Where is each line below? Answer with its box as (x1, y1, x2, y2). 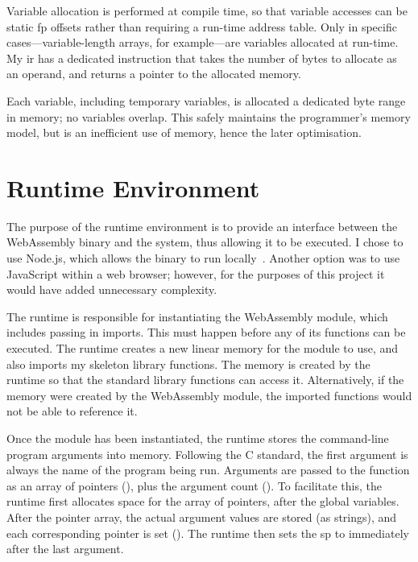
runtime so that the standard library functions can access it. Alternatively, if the (6, 371, 404, 388)
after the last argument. (6, 540, 124, 557)
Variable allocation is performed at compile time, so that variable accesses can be (6, 2, 408, 19)
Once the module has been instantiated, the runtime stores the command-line (6, 430, 389, 446)
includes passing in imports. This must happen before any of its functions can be (6, 324, 406, 341)
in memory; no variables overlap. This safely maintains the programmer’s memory (6, 108, 411, 125)
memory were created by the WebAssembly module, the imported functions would (6, 386, 412, 403)
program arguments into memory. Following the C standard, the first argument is (6, 445, 408, 462)
